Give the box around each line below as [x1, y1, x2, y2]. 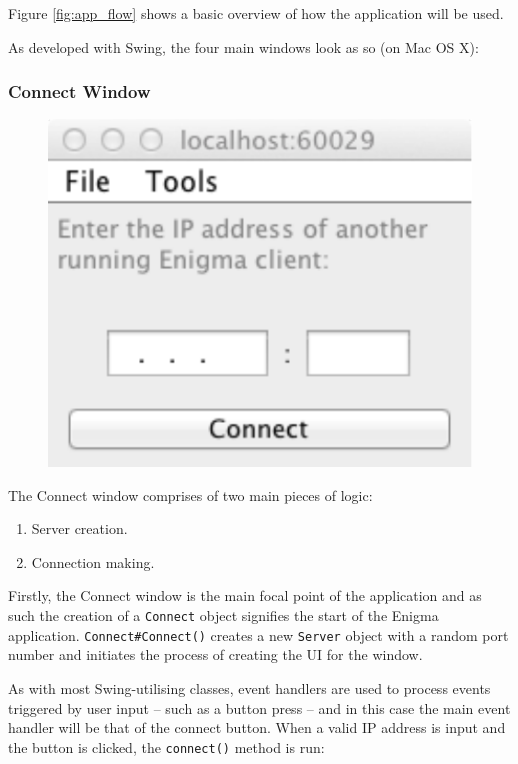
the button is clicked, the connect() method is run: [8, 736, 325, 757]
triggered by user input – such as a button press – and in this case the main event [8, 697, 511, 718]
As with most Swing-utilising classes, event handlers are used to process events [8, 677, 491, 698]
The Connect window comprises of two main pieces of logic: [8, 484, 373, 505]
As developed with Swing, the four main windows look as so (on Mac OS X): [8, 36, 479, 57]
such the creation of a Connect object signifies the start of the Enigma [8, 605, 439, 626]
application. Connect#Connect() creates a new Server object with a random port [8, 624, 509, 645]
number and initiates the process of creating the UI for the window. [8, 644, 423, 665]
